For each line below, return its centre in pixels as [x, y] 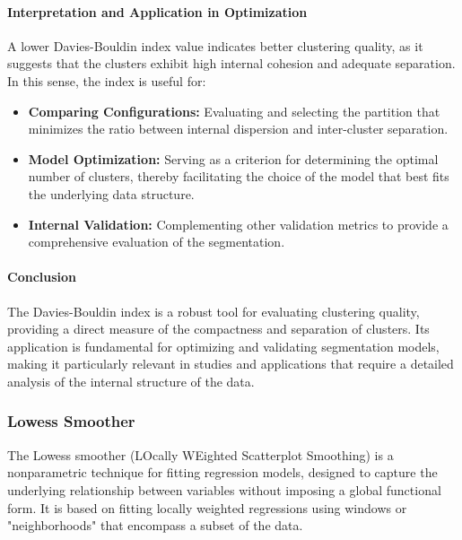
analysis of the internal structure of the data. [131, 381]
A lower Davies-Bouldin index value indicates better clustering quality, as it [215, 45]
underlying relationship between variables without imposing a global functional [224, 489]
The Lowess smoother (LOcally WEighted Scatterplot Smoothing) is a [200, 454]
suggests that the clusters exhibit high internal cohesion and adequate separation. [231, 63]
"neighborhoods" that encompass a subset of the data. [155, 525]
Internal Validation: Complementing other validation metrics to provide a [238, 224]
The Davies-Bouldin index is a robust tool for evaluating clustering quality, [214, 311]
